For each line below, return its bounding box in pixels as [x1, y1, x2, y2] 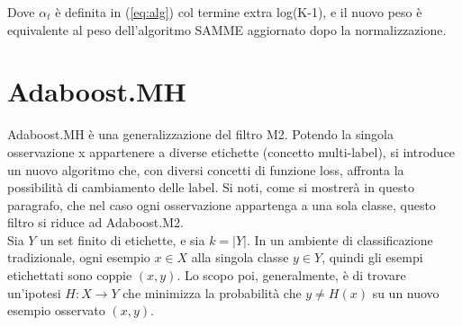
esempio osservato [7, 301, 105, 320]
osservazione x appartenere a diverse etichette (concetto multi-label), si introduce [7, 142, 456, 161]
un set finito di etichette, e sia [40, 230, 205, 249]
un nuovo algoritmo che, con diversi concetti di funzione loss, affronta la [7, 160, 404, 179]
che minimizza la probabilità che [122, 283, 302, 302]
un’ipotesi [7, 283, 61, 302]
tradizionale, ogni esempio [7, 248, 150, 267]
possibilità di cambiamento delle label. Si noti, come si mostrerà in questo [7, 178, 414, 197]
